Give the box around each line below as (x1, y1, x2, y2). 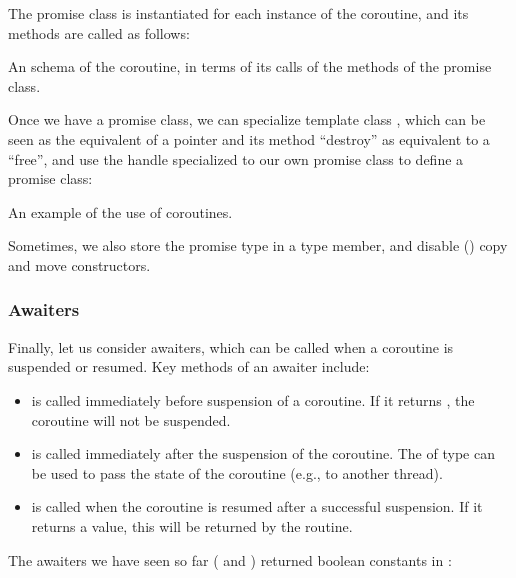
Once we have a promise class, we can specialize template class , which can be (8, 109, 486, 130)
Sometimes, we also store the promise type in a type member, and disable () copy (8, 235, 508, 256)
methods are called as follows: (8, 22, 190, 43)
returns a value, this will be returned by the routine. (31, 515, 353, 536)
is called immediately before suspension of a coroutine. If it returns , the (31, 389, 475, 410)
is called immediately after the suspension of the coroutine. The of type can (31, 443, 495, 464)
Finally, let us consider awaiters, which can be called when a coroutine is (8, 336, 454, 357)
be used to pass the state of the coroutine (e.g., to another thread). (31, 462, 443, 483)
